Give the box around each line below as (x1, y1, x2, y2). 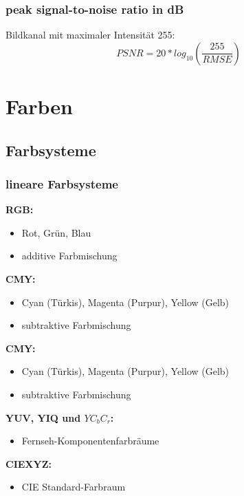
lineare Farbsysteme (5, 175, 118, 192)
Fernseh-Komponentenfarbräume (21, 433, 159, 448)
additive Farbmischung (21, 248, 118, 263)
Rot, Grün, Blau (21, 225, 91, 239)
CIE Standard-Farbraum (21, 479, 126, 494)
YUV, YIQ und (5, 410, 81, 424)
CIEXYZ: (5, 456, 52, 471)
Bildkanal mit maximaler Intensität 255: (5, 28, 175, 42)
